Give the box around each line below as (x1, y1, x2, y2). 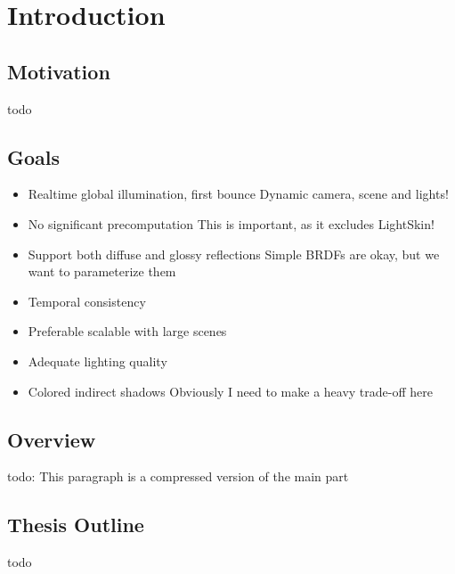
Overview (7, 425, 96, 453)
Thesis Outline (7, 511, 144, 538)
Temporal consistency (28, 291, 146, 310)
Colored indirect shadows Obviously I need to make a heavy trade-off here (28, 381, 433, 400)
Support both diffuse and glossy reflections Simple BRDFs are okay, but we (28, 244, 440, 263)
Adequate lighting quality (28, 351, 167, 370)
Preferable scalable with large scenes (28, 322, 227, 340)
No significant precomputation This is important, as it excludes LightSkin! (28, 214, 435, 233)
